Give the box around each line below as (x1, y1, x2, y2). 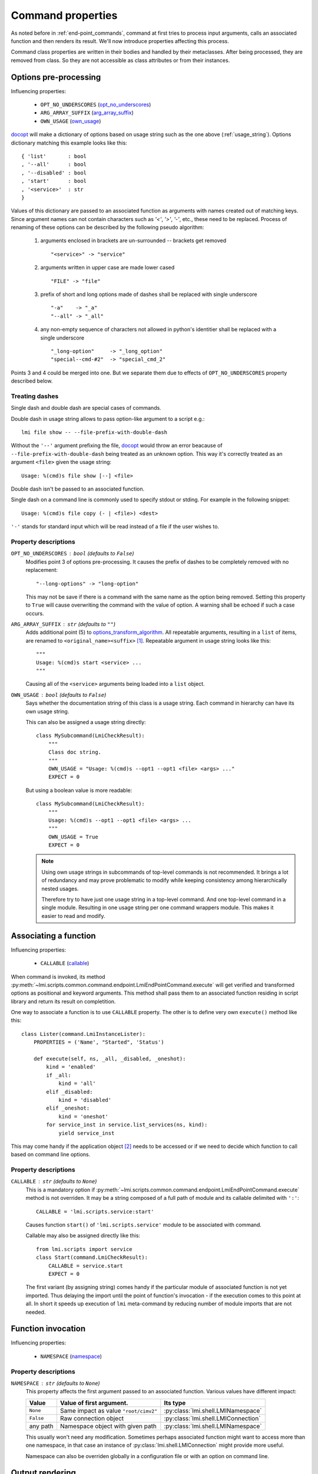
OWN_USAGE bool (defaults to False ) (11, 691, 107, 698)
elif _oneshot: (46, 1105, 90, 1111)
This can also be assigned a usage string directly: (25, 719, 147, 725)
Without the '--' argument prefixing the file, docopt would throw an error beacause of (11, 442, 223, 449)
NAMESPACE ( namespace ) (40, 1353, 102, 1360)
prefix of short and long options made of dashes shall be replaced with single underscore (40, 291, 257, 298)
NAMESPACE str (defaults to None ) (11, 1380, 100, 1387)
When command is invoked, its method (11, 973, 105, 980)
